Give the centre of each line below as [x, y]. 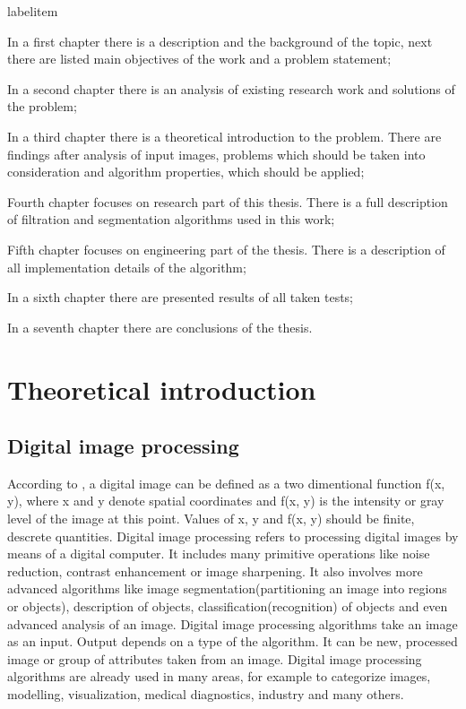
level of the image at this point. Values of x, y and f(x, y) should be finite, [211, 519]
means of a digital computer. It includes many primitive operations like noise [219, 553]
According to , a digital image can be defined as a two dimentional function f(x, [226, 483]
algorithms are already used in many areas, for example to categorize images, [219, 676]
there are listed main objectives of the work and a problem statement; [199, 59]
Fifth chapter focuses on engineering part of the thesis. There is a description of [226, 249]
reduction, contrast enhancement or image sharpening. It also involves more [215, 571]
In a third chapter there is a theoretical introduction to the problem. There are [224, 136]
